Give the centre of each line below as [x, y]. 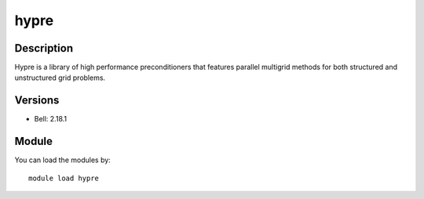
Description [44, 48]
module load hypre [64, 178]
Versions [37, 101]
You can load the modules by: [63, 160]
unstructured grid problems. [60, 78]
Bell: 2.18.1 [50, 119]
